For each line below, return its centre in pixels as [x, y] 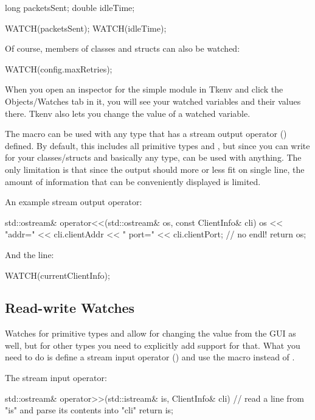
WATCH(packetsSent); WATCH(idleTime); [86, 28]
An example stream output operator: [74, 202]
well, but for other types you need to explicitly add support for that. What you [153, 345]
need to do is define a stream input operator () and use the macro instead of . [150, 357]
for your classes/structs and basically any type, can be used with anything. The [153, 157]
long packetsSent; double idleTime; [70, 7]
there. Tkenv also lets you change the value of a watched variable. [128, 113]
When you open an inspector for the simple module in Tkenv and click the [144, 89]
